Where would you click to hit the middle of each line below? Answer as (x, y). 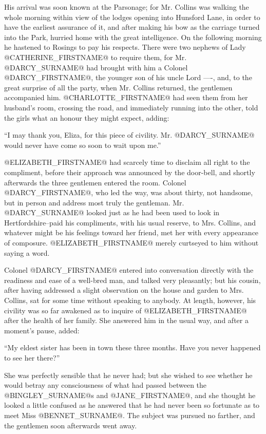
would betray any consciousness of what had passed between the (106, 385)
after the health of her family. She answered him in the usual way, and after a (126, 320)
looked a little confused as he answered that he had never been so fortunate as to (132, 405)
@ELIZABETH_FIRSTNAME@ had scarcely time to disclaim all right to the (127, 162)
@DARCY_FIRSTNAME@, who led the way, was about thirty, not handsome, (129, 192)
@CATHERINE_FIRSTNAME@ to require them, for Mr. (96, 57)
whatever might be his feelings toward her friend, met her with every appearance (131, 232)
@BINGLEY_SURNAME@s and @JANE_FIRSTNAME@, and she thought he (130, 395)
